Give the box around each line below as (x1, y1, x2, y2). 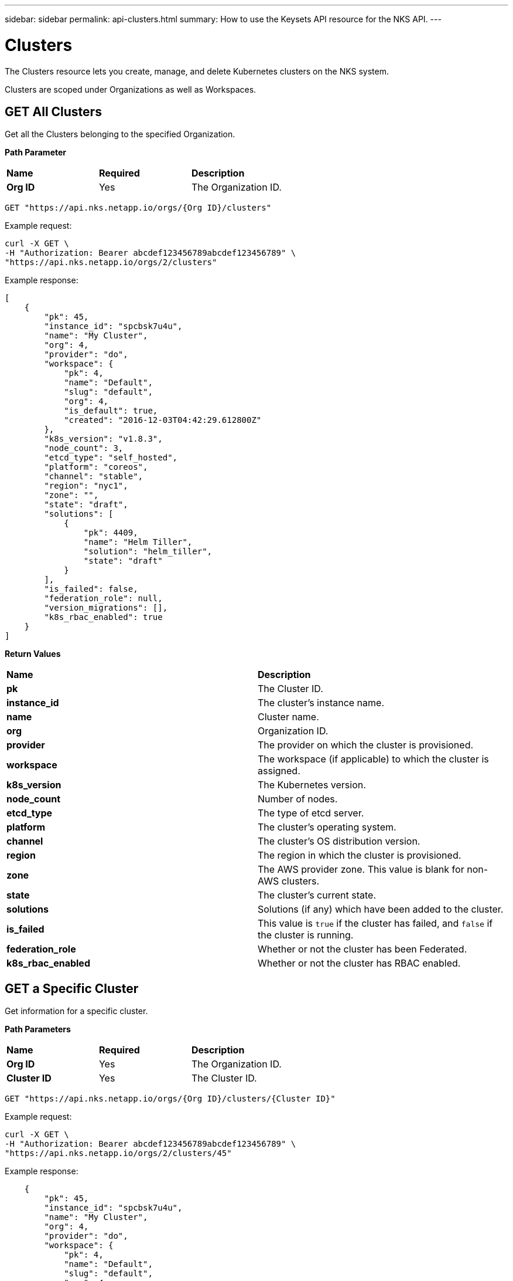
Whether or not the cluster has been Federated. (258, 943, 467, 955)
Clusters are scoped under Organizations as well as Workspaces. (5, 84, 256, 94)
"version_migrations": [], (44, 603, 168, 613)
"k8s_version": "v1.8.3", (44, 434, 163, 444)
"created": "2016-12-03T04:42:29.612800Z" (64, 415, 262, 425)
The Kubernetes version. (258, 779, 366, 791)
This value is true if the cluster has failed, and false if (258, 917, 493, 930)
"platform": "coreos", (44, 462, 148, 472)
